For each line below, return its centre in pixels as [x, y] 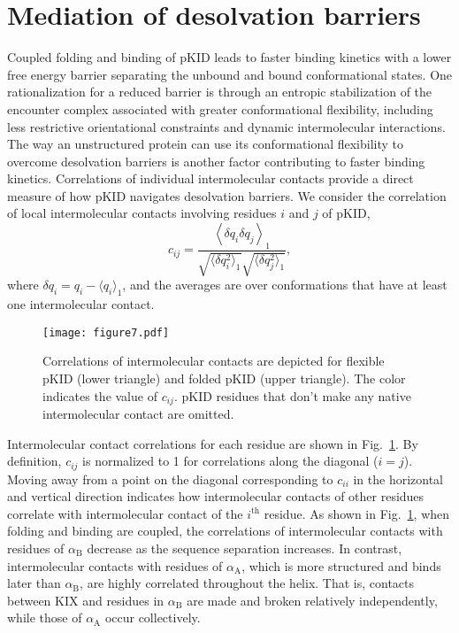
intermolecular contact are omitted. [138, 413]
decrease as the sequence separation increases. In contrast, [245, 548]
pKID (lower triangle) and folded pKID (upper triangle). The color [224, 378]
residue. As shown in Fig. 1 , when [357, 513]
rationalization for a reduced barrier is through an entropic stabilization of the [220, 92]
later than [34, 583]
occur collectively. [153, 618]
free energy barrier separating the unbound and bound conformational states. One [230, 74]
